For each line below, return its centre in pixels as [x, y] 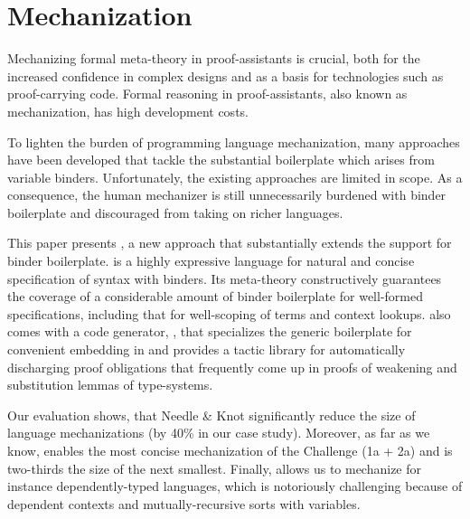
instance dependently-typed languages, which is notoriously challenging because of [235, 486]
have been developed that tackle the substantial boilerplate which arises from [221, 160]
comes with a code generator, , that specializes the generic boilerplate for [210, 331]
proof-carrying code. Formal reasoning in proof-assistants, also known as [207, 94]
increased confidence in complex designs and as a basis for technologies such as [226, 75]
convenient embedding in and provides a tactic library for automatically [207, 349]
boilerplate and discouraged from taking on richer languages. [175, 212]
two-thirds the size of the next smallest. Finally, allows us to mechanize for [215, 468]
